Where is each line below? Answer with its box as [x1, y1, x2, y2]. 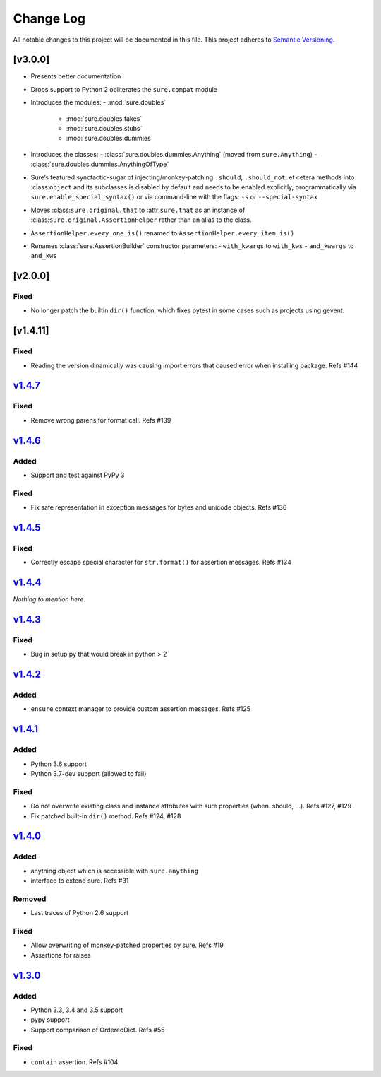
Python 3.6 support [30, 760, 87, 768]
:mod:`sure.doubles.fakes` [66, 114, 143, 123]
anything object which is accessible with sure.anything [30, 866, 199, 875]
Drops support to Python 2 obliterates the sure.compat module [30, 85, 218, 93]
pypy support [30, 1016, 70, 1024]
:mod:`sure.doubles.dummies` [66, 134, 153, 143]
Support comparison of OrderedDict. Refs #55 [30, 1025, 165, 1034]
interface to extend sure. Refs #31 [30, 876, 129, 885]
